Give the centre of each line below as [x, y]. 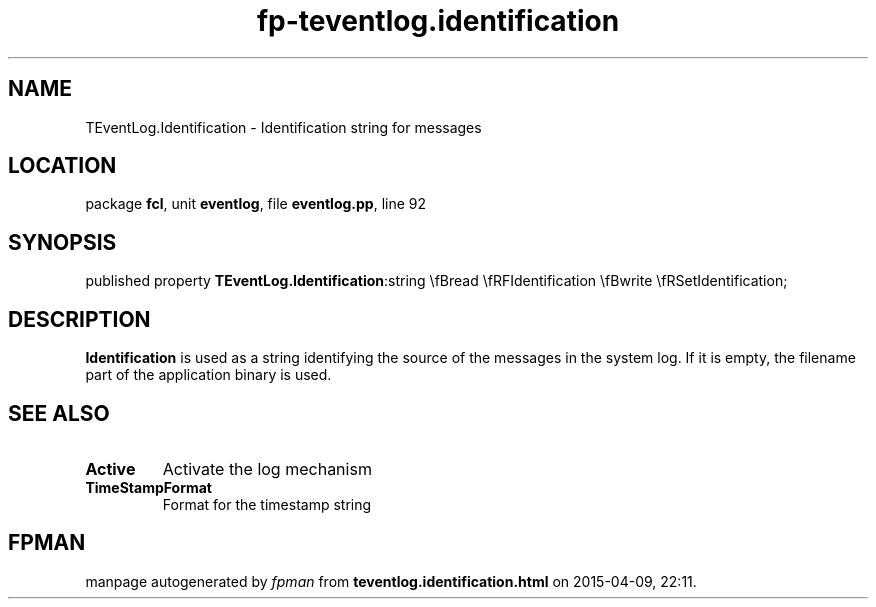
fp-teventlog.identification [438, 21]
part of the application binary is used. [208, 375]
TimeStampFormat [148, 487]
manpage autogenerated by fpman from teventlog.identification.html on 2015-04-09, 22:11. [391, 581]
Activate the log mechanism [267, 468]
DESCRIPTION [79, 319]
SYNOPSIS [62, 242]
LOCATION [62, 166]
